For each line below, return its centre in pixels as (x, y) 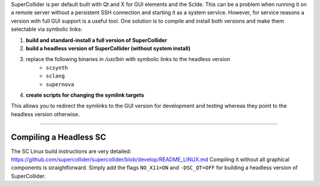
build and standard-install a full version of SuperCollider (96, 40)
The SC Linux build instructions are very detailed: (71, 151)
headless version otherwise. (45, 114)
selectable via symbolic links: (47, 29)
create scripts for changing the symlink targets (85, 95)
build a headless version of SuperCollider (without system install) (108, 48)
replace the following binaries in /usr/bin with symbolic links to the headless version (128, 59)
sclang (55, 76)
